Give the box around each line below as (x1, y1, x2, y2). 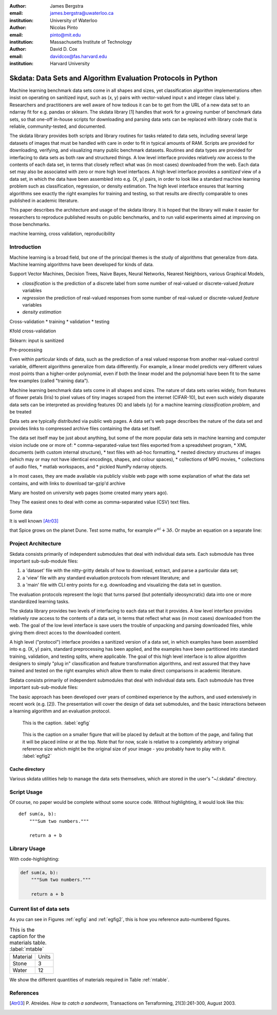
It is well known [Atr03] (9, 518, 58, 524)
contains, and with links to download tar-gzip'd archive (9, 480, 126, 486)
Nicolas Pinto (50, 25, 78, 31)
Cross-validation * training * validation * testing (9, 318, 110, 325)
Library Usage (9, 845, 46, 852)
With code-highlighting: (9, 856, 60, 862)
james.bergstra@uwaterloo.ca (50, 10, 114, 16)
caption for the (9, 933, 46, 940)
